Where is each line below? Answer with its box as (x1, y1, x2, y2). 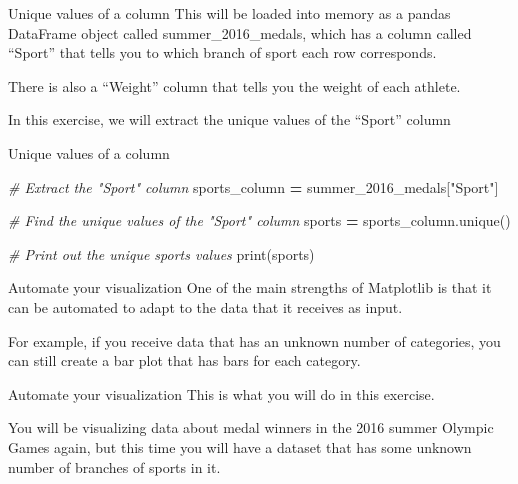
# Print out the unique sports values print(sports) (8, 243, 315, 264)
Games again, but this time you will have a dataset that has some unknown (8, 436, 472, 457)
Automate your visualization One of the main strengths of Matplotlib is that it (8, 277, 492, 298)
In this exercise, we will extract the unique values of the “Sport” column (8, 109, 451, 130)
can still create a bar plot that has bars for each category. (8, 350, 361, 371)
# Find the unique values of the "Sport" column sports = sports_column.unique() (8, 210, 511, 231)
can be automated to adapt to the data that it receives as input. (8, 296, 403, 317)
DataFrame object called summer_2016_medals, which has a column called (8, 22, 472, 43)
